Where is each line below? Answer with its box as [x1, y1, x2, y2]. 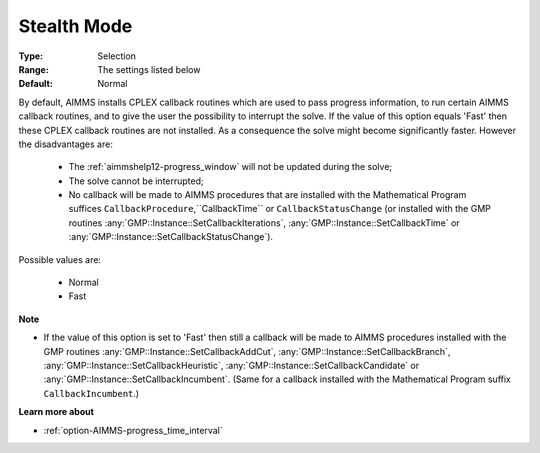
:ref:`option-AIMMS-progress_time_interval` [43, 424, 224, 436]
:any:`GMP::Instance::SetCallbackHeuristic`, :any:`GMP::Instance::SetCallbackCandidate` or [43, 359, 420, 371]
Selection [97, 50, 137, 62]
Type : [18, 50, 44, 62]
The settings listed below [97, 63, 201, 75]
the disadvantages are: [18, 138, 114, 150]
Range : [18, 63, 49, 75]
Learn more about [18, 406, 95, 418]
